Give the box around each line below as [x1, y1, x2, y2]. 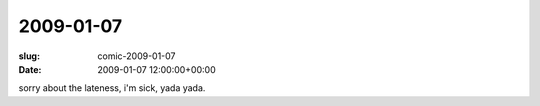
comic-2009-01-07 [97, 50, 176, 62]
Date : [18, 63, 42, 75]
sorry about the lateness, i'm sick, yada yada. [18, 82, 206, 94]
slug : [18, 50, 40, 62]
